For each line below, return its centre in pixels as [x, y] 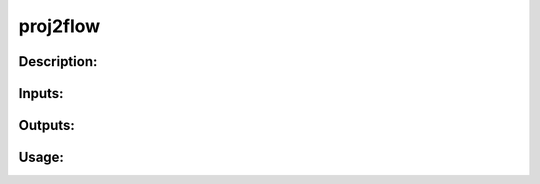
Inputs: [41, 93]
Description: [58, 61]
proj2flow [59, 26]
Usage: [41, 157]
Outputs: [46, 125]
